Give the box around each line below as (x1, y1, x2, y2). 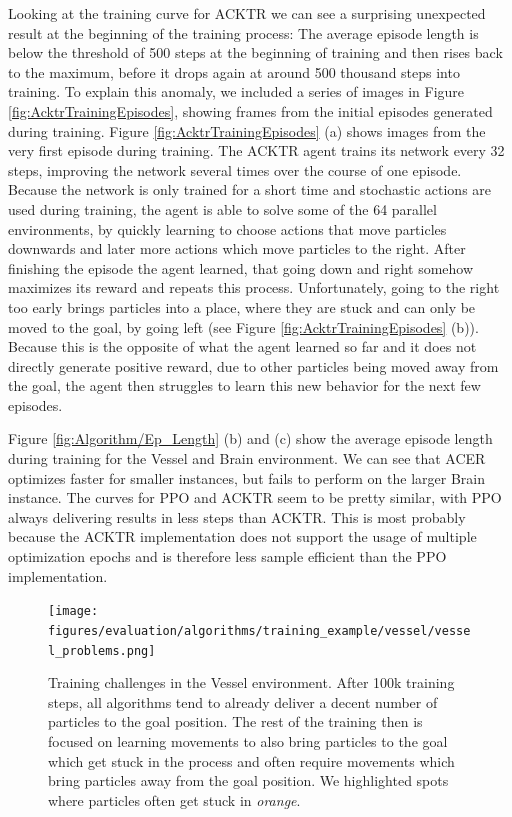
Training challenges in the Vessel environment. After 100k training (48, 672, 455, 693)
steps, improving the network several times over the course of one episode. (8, 159, 462, 180)
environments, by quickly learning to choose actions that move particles (8, 218, 447, 239)
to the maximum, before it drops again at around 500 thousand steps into (8, 61, 460, 82)
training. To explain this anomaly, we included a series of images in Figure (8, 81, 465, 102)
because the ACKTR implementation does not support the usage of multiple (8, 526, 477, 547)
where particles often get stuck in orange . (48, 789, 301, 810)
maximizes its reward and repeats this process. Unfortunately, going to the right (8, 277, 500, 298)
